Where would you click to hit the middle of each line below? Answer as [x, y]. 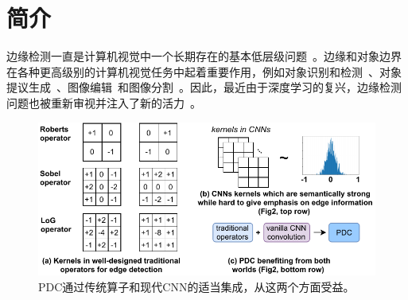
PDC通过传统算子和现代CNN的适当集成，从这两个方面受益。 [196, 286]
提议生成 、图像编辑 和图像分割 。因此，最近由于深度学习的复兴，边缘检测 [204, 87]
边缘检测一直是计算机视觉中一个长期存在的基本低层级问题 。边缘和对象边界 [204, 56]
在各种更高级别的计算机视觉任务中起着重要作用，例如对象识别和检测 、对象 [204, 71]
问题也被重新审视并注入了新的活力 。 [104, 102]
